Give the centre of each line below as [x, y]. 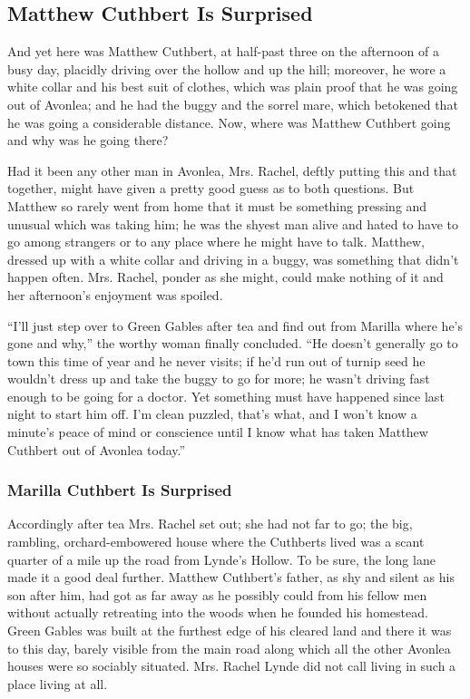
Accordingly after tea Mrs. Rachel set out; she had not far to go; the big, [210, 524]
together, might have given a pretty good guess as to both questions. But [211, 188]
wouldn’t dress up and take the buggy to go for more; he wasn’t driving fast [219, 379]
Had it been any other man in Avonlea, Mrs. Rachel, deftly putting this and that [232, 170]
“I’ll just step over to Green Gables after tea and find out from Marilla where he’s [235, 325]
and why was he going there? [88, 140]
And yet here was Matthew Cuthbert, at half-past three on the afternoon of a [223, 51]
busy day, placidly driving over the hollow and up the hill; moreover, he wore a [227, 68]
